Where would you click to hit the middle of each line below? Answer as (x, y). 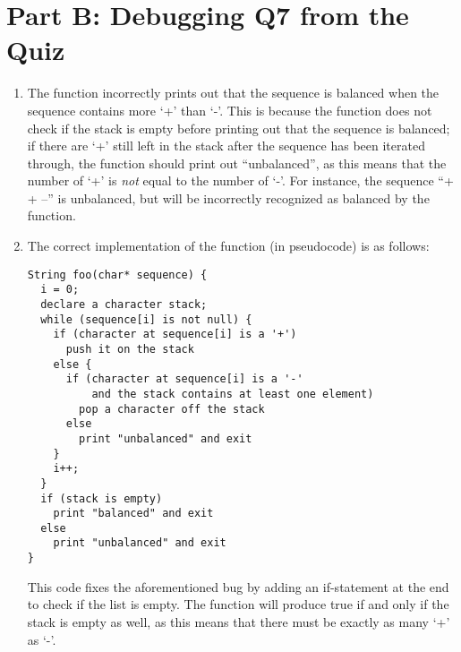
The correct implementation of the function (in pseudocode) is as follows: (228, 246)
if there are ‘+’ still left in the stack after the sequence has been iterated (226, 146)
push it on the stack (130, 349)
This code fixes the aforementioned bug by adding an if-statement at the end (238, 586)
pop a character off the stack (172, 409)
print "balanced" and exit (133, 514)
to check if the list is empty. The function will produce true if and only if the (238, 604)
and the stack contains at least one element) (233, 394)
